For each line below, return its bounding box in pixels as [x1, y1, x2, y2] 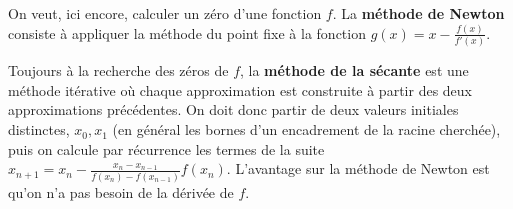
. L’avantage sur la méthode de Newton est [226, 158, 490, 179]
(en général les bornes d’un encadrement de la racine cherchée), [112, 119, 501, 140]
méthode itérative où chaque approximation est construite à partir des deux [8, 79, 472, 100]
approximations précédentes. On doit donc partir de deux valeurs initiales [8, 99, 459, 120]
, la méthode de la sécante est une [240, 60, 469, 81]
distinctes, [8, 119, 70, 140]
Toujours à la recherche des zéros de [8, 60, 229, 81]
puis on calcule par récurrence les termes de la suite [8, 138, 325, 159]
